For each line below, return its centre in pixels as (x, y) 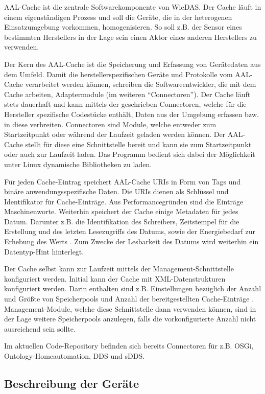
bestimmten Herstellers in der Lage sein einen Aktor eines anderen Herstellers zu (130, 37)
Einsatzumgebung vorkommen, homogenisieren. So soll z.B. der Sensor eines (123, 27)
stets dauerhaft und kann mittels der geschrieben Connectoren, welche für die (125, 104)
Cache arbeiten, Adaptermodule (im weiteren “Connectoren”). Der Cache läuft (127, 94)
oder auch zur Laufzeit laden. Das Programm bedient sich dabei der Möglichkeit (130, 154)
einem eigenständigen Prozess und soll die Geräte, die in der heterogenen (118, 17)
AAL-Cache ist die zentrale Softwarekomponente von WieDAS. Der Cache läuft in (133, 7)
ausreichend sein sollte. (40, 328)
